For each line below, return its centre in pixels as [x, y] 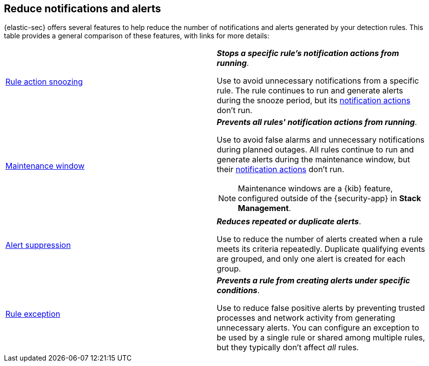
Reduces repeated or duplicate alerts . [289, 222]
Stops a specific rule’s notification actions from [308, 53]
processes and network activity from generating [306, 318]
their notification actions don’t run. [280, 169]
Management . [264, 208]
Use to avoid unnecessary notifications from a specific [318, 81]
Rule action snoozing [44, 82]
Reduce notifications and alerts [82, 9]
